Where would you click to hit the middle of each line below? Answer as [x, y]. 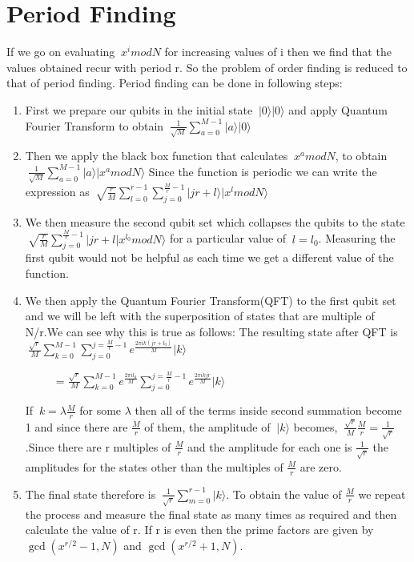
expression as [57, 191]
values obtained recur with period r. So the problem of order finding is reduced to [207, 67]
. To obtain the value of [284, 494]
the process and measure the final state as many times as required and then [211, 514]
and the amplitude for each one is [270, 446]
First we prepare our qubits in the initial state [139, 109]
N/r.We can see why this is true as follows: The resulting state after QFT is [211, 331]
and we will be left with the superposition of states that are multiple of [200, 316]
